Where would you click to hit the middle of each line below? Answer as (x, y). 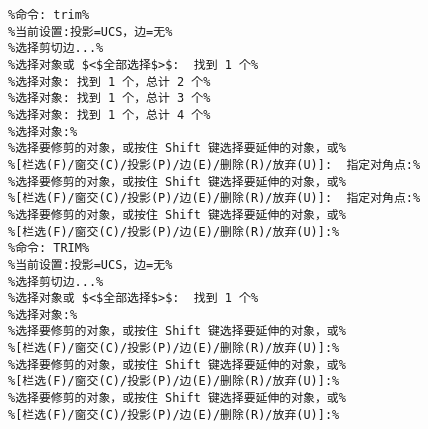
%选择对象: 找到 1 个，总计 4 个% (109, 114)
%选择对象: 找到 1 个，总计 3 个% (109, 98)
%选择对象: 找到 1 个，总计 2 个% (109, 81)
